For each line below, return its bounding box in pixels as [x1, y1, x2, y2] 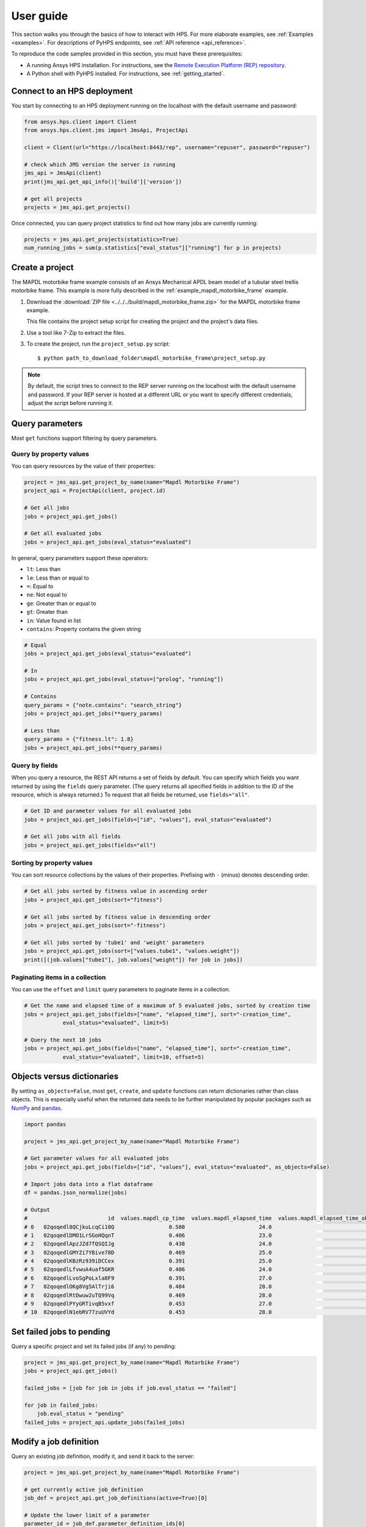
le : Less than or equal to [26, 574, 90, 581]
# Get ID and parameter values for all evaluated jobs [24, 807, 192, 815]
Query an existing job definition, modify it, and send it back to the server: [11, 1452, 195, 1460]
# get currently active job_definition [24, 1486, 143, 1493]
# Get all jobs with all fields [24, 833, 121, 840]
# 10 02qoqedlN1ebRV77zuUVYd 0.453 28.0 [24, 1309, 272, 1316]
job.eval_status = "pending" [37, 1410, 124, 1417]
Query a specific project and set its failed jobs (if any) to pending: [11, 1343, 176, 1350]
